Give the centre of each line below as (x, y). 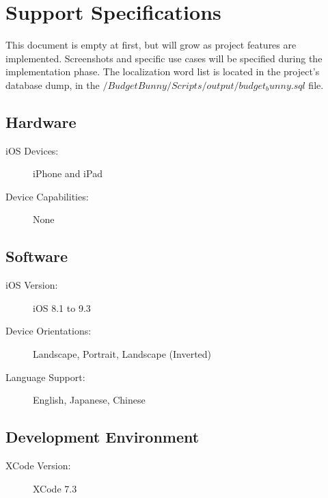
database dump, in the (53, 84)
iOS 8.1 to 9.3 (62, 307)
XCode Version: (38, 466)
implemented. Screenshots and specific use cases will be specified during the (164, 58)
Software (37, 256)
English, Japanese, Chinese (89, 400)
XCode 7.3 (55, 488)
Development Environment (102, 437)
